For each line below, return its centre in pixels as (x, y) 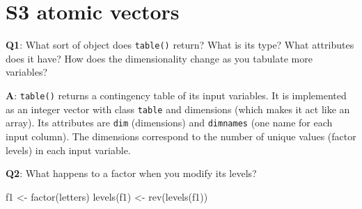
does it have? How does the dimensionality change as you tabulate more (159, 58)
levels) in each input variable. (68, 150)
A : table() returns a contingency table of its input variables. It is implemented (176, 95)
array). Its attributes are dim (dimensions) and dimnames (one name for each (169, 123)
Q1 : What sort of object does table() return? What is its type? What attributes (180, 45)
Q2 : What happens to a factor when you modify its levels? (131, 173)
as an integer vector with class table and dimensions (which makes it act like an (178, 109)
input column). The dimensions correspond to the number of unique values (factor (181, 136)
